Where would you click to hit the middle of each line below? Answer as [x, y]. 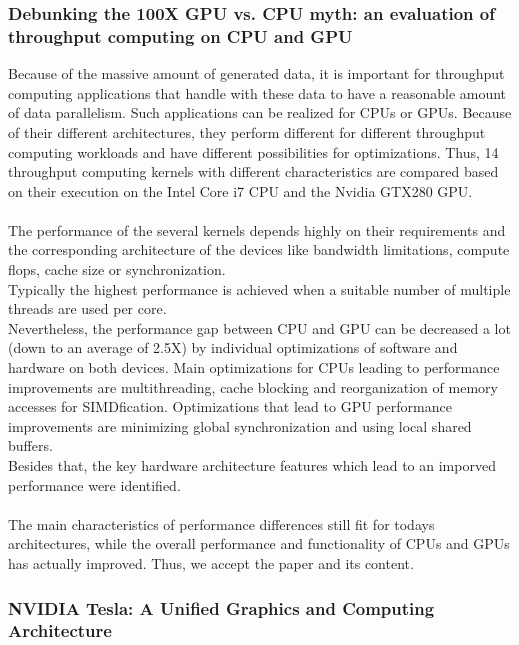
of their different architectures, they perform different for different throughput [247, 131]
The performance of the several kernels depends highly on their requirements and [257, 229]
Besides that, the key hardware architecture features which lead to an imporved [252, 465]
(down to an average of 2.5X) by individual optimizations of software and [233, 347]
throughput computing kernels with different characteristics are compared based [253, 171]
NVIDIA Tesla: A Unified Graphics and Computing [221, 607]
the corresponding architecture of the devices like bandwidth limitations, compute [259, 249]
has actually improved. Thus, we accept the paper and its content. [211, 562]
